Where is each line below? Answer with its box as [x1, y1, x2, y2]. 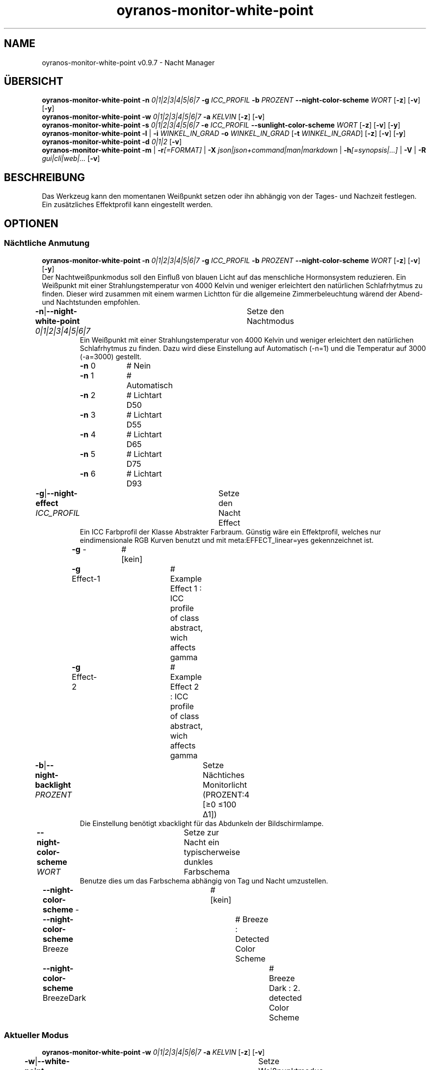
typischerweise [184, 847, 241, 857]
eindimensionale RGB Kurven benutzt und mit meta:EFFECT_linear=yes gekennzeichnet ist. [80, 535, 374, 544]
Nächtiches [203, 770, 245, 780]
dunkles [184, 856, 213, 867]
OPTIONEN [4, 217, 58, 230]
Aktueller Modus [4, 1030, 69, 1040]
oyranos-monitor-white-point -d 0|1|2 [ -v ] [42, 137, 182, 146]
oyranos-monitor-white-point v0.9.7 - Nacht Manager [42, 58, 215, 67]
